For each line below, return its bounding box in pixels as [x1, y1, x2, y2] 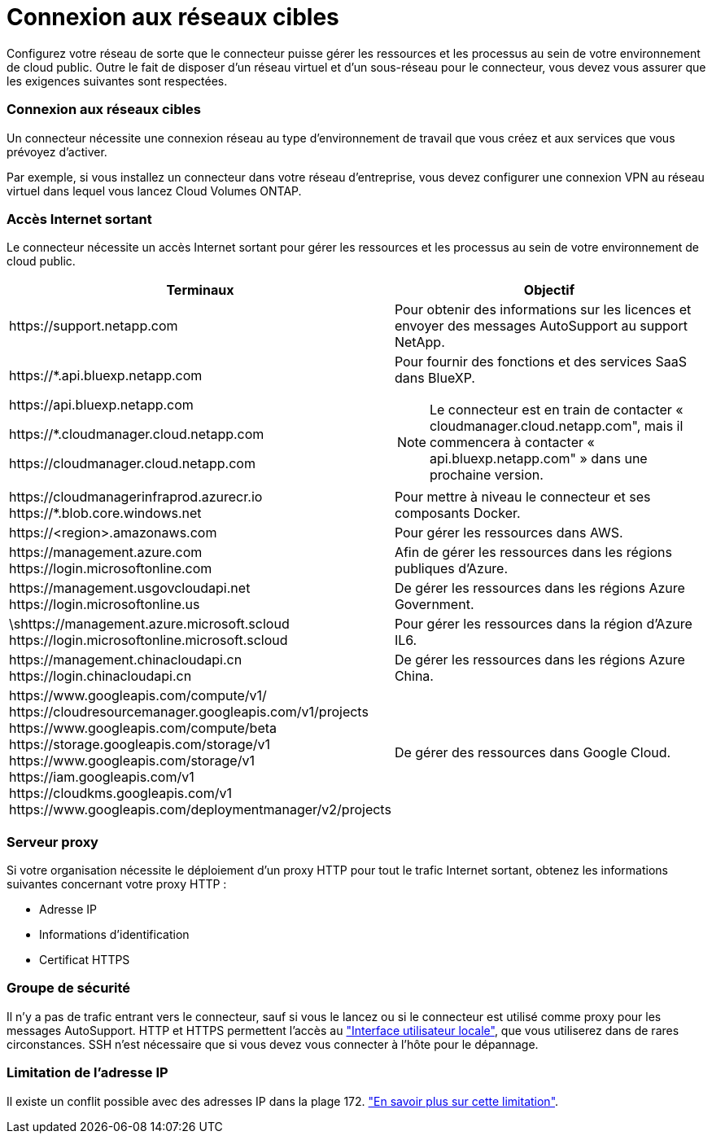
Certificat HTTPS [39, 953, 130, 967]
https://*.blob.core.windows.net [9, 505, 202, 522]
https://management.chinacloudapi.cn [9, 651, 242, 669]
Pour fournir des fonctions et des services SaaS [394, 353, 688, 370]
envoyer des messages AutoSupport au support [394, 318, 688, 335]
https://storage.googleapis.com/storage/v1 [9, 736, 271, 753]
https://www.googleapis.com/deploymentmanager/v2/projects [9, 801, 391, 818]
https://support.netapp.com [9, 318, 178, 335]
